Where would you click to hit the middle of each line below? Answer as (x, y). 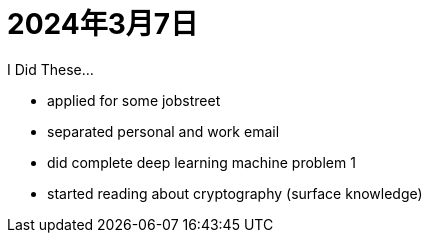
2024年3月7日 (103, 24)
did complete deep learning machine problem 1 (201, 162)
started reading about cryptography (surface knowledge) (235, 193)
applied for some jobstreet (134, 100)
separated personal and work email (163, 131)
